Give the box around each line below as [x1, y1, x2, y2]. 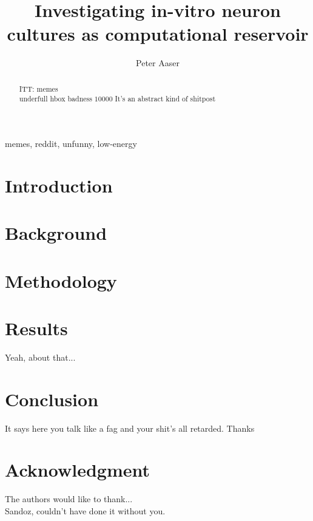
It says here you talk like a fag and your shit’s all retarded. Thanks [5, 421, 255, 434]
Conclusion [5, 386, 99, 411]
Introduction [5, 172, 113, 197]
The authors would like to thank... [5, 492, 133, 505]
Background [5, 220, 107, 245]
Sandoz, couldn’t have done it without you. [5, 504, 166, 517]
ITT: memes [19, 83, 58, 94]
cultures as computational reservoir [7, 21, 309, 46]
